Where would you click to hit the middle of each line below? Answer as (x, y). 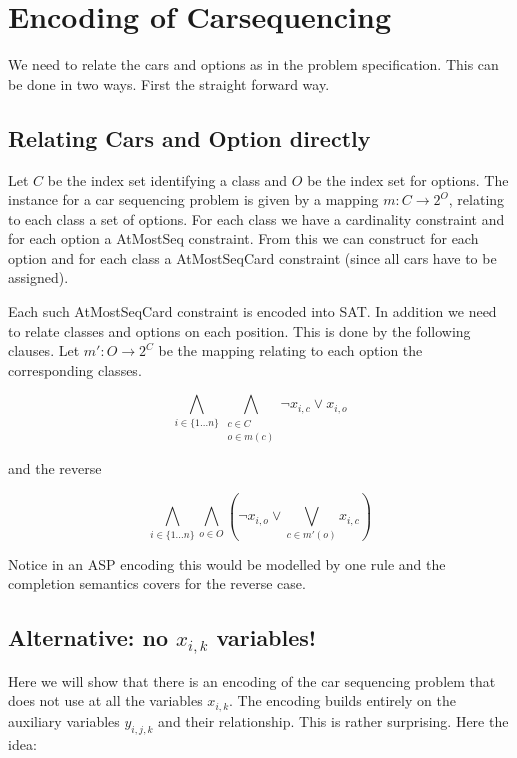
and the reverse (55, 468)
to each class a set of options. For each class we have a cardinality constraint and (256, 218)
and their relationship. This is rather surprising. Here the (333, 720)
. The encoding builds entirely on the (342, 700)
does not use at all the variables (105, 700)
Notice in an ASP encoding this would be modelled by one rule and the (227, 563)
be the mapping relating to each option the (290, 350)
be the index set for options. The (408, 179)
